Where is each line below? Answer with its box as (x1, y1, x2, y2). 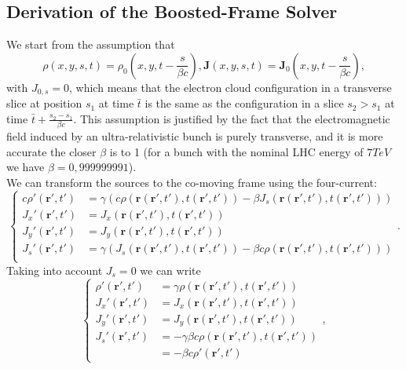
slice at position (6, 95, 82, 111)
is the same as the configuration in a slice (144, 95, 344, 111)
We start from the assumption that (6, 36, 175, 53)
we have (6, 159, 45, 175)
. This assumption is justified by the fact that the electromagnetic (73, 110, 390, 126)
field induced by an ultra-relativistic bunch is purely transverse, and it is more (6, 128, 383, 144)
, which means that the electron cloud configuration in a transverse (69, 79, 392, 95)
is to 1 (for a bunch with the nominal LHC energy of (109, 143, 364, 159)
